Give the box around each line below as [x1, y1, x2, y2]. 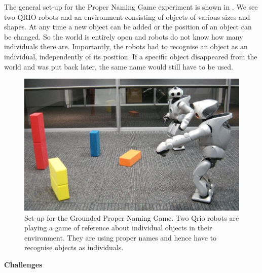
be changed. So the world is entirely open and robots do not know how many [4, 31, 243, 42]
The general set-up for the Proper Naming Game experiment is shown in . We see [4, 2, 258, 12]
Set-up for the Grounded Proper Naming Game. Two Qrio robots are [24, 212, 239, 223]
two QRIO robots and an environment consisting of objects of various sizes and [4, 11, 250, 22]
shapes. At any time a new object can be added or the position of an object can [4, 21, 252, 32]
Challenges [4, 259, 43, 269]
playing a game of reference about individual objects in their [24, 222, 212, 233]
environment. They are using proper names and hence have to [24, 232, 217, 243]
